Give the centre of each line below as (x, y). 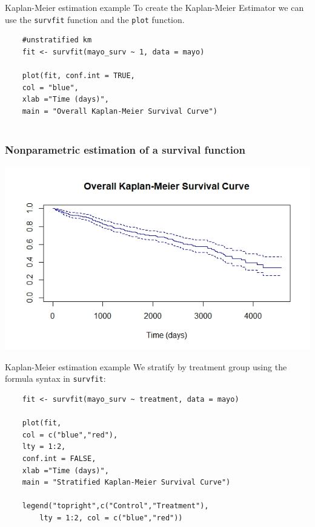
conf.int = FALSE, (59, 458)
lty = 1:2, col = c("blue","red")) (111, 518)
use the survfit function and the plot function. (95, 19)
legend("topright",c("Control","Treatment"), (115, 506)
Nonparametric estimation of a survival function (125, 149)
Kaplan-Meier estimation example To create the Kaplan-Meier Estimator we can (154, 7)
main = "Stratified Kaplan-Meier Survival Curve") (126, 483)
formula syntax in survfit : (55, 378)
